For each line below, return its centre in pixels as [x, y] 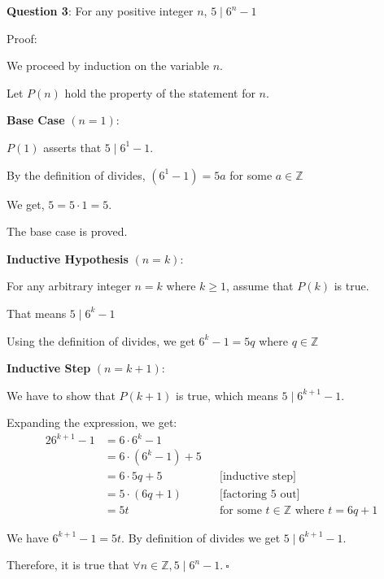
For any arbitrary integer [69, 286]
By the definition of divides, [76, 174]
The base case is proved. [67, 231]
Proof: [22, 38]
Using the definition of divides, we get [101, 340]
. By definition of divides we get [201, 537]
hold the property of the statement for [160, 92]
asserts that [72, 147]
